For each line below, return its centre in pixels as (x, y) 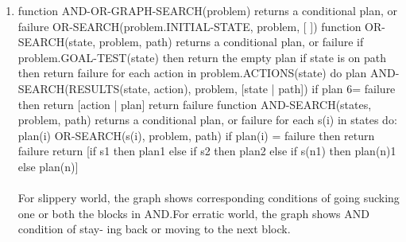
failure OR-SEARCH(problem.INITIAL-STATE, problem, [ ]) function (189, 26)
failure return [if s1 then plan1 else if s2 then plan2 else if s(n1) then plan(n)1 (207, 151)
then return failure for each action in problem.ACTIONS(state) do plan (192, 73)
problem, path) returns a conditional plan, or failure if (231, 42)
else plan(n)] (48, 166)
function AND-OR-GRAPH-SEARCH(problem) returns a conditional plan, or (207, 10)
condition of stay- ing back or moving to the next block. (154, 229)
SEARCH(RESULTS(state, (84, 88)
